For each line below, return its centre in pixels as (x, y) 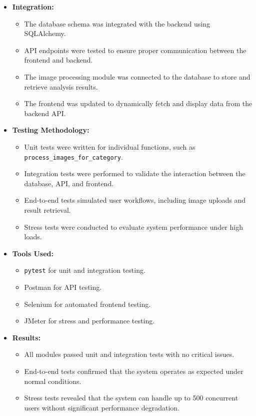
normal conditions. (53, 381)
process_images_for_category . (73, 156)
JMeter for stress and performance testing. (89, 321)
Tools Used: (33, 253)
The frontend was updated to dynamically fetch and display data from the (138, 103)
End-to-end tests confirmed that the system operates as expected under (134, 371)
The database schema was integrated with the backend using (117, 23)
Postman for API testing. (63, 287)
